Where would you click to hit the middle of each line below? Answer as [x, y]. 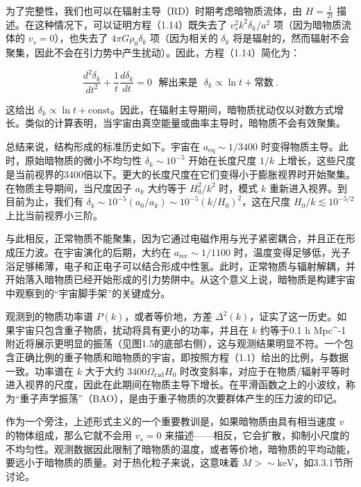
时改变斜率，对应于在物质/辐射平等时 [265, 370]
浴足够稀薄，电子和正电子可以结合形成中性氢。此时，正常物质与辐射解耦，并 [180, 265]
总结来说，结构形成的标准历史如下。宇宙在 [103, 146]
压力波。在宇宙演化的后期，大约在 [93, 252]
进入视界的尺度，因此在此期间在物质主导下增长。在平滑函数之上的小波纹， [176, 384]
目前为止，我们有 [44, 201]
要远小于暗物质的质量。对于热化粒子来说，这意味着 [122, 462]
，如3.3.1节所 [324, 462]
